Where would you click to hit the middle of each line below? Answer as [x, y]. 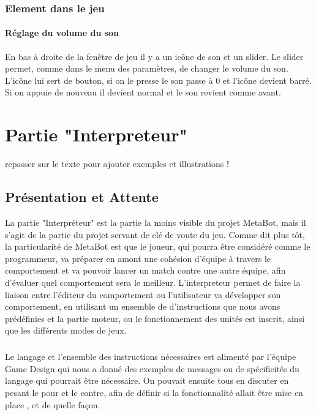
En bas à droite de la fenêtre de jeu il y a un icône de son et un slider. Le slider [154, 56]
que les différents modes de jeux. [66, 330]
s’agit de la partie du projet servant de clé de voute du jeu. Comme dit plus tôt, [155, 234]
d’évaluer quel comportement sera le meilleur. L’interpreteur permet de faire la [153, 282]
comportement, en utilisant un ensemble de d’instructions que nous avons [143, 306]
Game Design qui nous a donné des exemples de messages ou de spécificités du [152, 368]
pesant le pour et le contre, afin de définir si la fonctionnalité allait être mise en [154, 393]
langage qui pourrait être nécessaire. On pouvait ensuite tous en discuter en [147, 380]
